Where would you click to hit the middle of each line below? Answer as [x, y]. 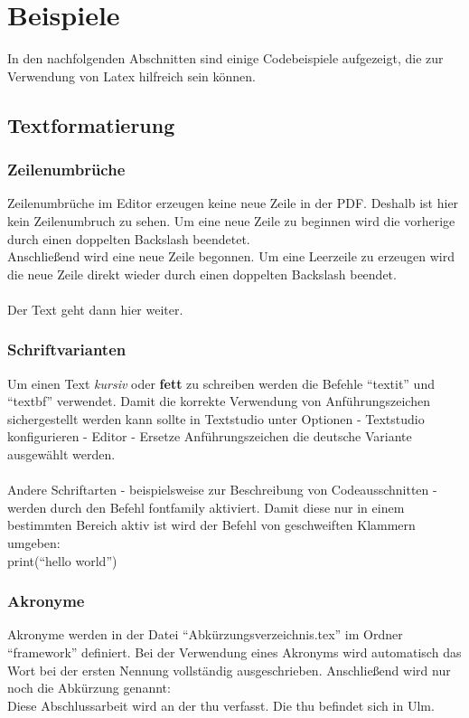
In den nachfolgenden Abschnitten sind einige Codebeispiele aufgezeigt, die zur [225, 58]
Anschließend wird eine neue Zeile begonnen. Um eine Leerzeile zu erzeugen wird [231, 256]
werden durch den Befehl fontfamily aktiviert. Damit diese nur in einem [206, 507]
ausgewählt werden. [61, 454]
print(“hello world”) [62, 560]
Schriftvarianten [67, 350]
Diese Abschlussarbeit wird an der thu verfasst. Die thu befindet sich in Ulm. [221, 705]
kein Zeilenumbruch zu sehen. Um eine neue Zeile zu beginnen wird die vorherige [231, 220]
